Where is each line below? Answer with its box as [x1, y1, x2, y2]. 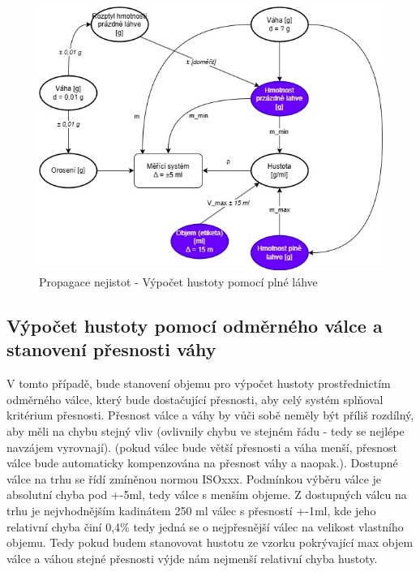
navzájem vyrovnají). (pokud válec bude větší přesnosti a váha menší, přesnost [6, 438, 398, 455]
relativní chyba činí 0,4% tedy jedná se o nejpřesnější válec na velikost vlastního [6, 518, 404, 535]
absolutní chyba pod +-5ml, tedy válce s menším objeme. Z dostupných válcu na [6, 486, 407, 503]
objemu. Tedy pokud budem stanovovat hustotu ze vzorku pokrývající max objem [6, 534, 414, 551]
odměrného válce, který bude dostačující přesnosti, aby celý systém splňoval [6, 390, 384, 407]
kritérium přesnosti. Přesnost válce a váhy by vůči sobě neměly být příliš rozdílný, [6, 406, 414, 424]
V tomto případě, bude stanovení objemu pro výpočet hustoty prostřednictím [6, 375, 391, 392]
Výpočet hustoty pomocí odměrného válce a [6, 312, 383, 338]
